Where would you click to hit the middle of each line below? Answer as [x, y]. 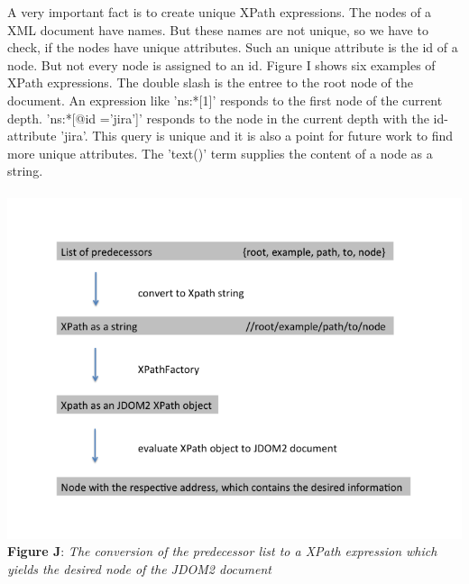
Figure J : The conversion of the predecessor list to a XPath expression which [222, 551]
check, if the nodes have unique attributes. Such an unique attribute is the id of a [233, 47]
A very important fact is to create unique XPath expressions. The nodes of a [220, 12]
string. [25, 171]
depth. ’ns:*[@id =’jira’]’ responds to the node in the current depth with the [218, 118]
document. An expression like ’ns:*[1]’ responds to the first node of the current [225, 100]
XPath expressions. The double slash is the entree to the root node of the [210, 82]
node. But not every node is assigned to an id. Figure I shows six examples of [221, 64]
